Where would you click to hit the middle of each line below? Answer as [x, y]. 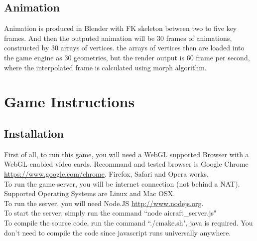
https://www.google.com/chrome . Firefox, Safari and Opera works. [106, 173]
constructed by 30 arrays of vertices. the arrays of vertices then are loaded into [124, 48]
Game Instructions [69, 102]
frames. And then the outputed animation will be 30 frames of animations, [118, 38]
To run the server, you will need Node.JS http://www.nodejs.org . [104, 203]
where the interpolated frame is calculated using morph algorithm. [105, 67]
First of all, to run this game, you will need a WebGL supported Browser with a [127, 154]
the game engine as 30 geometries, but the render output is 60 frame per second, [127, 57]
